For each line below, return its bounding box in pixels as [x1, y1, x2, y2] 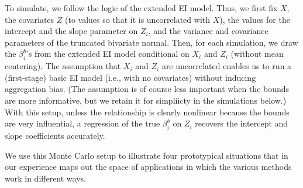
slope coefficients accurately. [5, 129, 105, 141]
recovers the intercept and [195, 117, 288, 129]
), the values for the [219, 13, 290, 25]
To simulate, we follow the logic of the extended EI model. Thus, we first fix [5, 2, 278, 13]
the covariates [5, 13, 54, 25]
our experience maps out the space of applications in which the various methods [5, 160, 292, 173]
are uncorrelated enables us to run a [161, 60, 292, 72]
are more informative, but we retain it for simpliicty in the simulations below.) [5, 94, 287, 106]
